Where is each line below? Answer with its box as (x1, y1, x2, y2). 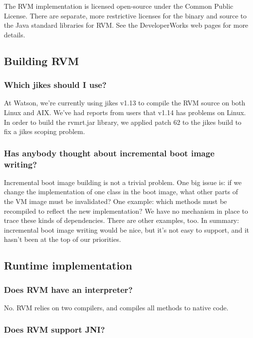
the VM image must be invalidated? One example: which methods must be (4, 196, 227, 206)
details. (4, 29, 25, 39)
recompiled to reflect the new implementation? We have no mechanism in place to (4, 205, 248, 216)
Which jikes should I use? (4, 79, 107, 91)
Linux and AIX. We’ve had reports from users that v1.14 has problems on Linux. (4, 107, 246, 117)
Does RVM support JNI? (4, 323, 105, 335)
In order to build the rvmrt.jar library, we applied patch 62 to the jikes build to (4, 117, 242, 127)
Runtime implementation (4, 258, 132, 273)
